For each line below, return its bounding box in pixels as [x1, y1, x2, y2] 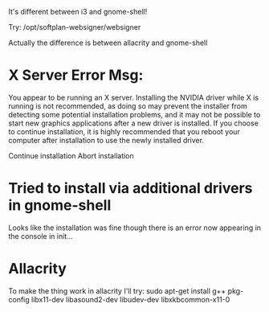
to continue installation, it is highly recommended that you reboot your [8, 126, 241, 136]
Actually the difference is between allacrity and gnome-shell [8, 38, 208, 47]
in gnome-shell [8, 196, 112, 215]
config [8, 294, 30, 304]
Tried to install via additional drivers [8, 179, 253, 198]
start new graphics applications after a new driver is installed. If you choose [8, 118, 259, 128]
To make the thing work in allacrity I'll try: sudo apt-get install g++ [8, 285, 226, 296]
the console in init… [8, 231, 74, 240]
